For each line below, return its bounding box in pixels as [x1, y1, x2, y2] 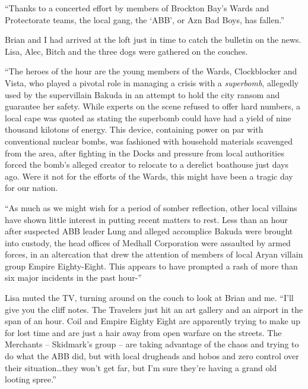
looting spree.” [5, 373, 56, 385]
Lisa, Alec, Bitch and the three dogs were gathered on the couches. [5, 45, 248, 57]
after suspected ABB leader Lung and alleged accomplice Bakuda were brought [5, 225, 293, 237]
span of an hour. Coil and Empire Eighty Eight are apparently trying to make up [5, 315, 300, 327]
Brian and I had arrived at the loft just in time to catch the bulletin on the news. [5, 33, 301, 46]
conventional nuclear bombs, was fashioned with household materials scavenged [5, 134, 293, 147]
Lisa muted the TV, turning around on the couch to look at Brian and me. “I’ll [5, 291, 294, 304]
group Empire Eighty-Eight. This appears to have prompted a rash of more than [5, 259, 298, 272]
